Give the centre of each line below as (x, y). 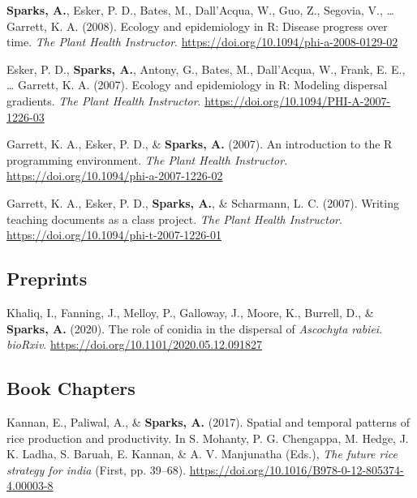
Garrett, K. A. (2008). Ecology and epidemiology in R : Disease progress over (197, 26)
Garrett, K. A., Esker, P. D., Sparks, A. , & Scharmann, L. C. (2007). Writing (203, 202)
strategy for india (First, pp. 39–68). (97, 469)
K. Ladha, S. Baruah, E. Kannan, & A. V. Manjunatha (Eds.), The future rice (202, 454)
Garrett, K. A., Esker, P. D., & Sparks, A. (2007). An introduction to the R (200, 144)
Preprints (47, 279)
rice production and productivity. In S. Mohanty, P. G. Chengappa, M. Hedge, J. (208, 438)
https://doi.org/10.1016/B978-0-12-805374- (297, 469)
